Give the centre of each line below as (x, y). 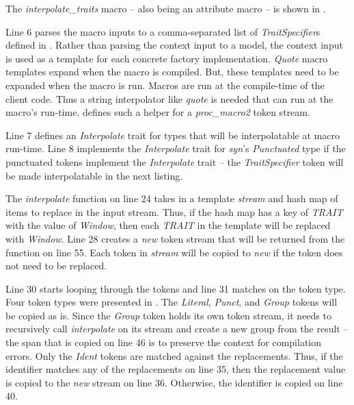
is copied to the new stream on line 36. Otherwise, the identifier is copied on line (174, 382)
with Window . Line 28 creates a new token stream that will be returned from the (175, 238)
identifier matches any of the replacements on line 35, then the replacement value (176, 369)
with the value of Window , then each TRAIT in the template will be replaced (168, 225)
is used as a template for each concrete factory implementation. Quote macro (167, 58)
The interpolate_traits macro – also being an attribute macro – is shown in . (166, 8)
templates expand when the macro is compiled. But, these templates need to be (172, 72)
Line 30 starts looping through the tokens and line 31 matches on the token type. (176, 288)
